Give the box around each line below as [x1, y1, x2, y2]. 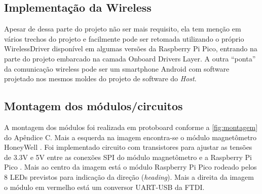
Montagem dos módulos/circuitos [4, 98, 183, 114]
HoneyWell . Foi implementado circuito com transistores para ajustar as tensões [4, 142, 252, 152]
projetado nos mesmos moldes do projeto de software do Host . [4, 73, 197, 84]
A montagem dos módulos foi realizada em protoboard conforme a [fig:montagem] [4, 121, 258, 132]
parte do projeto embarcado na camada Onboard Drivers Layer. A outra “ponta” [4, 53, 256, 63]
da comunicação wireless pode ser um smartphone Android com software [4, 63, 230, 74]
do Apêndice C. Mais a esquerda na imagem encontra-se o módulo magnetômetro [4, 132, 257, 142]
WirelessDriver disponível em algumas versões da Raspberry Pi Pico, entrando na [4, 43, 257, 54]
